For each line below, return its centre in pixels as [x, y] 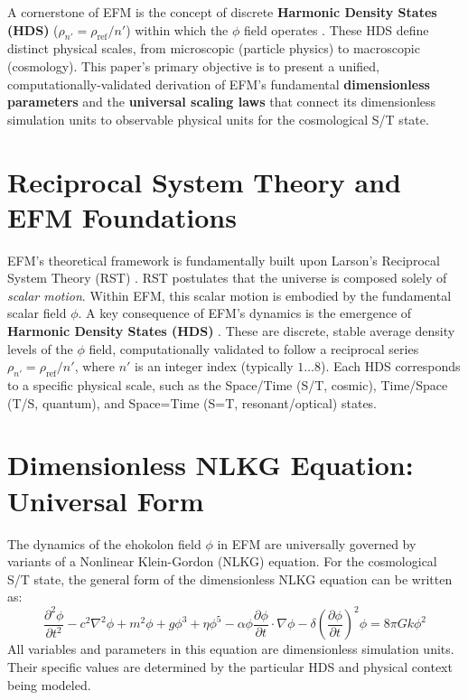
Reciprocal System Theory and [204, 181]
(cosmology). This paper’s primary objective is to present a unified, [193, 65]
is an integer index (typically [214, 366]
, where [94, 366]
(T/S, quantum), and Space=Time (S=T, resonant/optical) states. [192, 402]
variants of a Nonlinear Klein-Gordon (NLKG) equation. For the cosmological [222, 561]
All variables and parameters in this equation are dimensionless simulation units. [231, 649]
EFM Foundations [122, 216]
